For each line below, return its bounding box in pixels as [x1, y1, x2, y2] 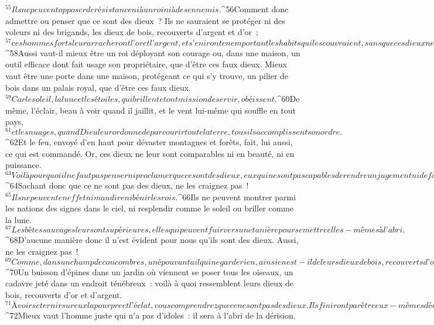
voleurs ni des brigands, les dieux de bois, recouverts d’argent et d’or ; [5, 26, 258, 38]
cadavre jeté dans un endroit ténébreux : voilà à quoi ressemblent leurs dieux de [5, 277, 294, 289]
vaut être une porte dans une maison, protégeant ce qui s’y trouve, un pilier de [5, 70, 289, 82]
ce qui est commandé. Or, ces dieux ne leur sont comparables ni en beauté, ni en [5, 147, 295, 159]
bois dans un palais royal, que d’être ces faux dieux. [5, 81, 191, 93]
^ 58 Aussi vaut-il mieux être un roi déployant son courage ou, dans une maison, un [5, 46, 300, 59]
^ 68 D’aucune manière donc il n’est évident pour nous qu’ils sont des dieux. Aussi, [5, 234, 299, 246]
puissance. [5, 159, 42, 171]
